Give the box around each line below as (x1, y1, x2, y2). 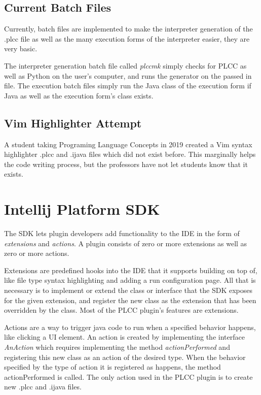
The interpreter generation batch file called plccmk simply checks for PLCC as (4, 60, 247, 71)
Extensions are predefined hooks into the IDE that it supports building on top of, (4, 265, 257, 275)
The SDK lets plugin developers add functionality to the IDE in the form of (4, 228, 240, 239)
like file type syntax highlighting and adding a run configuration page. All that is (4, 275, 256, 285)
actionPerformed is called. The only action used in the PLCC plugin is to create (4, 371, 253, 382)
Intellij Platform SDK (4, 199, 160, 219)
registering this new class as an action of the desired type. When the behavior (4, 351, 246, 362)
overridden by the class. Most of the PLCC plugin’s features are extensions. (4, 305, 239, 315)
